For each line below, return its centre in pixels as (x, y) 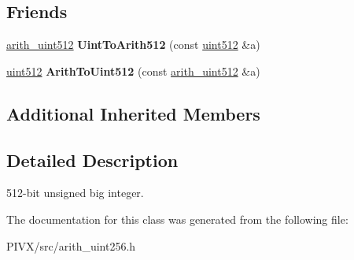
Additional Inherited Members (133, 113)
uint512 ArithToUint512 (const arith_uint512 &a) (133, 71)
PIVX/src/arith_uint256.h (71, 245)
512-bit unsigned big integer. (75, 193)
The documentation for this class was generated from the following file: (177, 219)
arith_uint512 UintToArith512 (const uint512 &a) (133, 45)
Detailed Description (92, 160)
